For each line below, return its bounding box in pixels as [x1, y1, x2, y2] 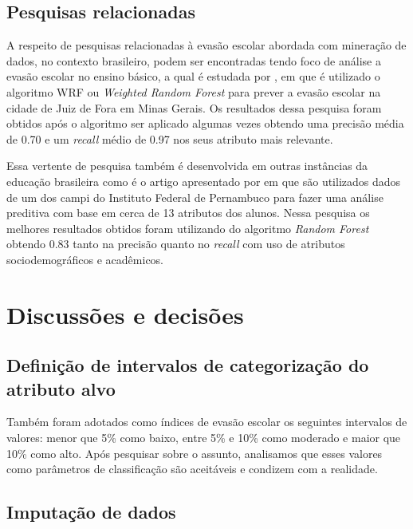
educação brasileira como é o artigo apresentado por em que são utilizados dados [6, 172, 401, 189]
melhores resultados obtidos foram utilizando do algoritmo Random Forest [6, 219, 369, 236]
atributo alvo [6, 376, 116, 401]
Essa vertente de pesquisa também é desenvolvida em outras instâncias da [6, 157, 368, 174]
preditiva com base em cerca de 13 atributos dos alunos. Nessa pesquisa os [6, 204, 370, 221]
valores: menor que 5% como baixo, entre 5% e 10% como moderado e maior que [6, 429, 401, 446]
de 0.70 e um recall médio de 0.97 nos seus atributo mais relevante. [6, 130, 333, 147]
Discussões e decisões [6, 298, 244, 330]
